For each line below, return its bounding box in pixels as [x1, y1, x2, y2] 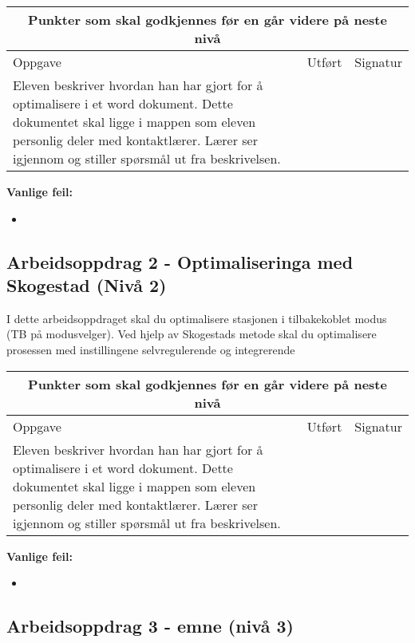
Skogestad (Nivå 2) [6, 272, 167, 297]
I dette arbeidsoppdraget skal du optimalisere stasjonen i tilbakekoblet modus [6, 310, 387, 326]
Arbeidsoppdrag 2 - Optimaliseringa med [6, 249, 354, 274]
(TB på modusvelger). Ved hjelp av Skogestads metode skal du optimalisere [6, 325, 377, 342]
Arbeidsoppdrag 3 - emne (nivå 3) [6, 613, 294, 638]
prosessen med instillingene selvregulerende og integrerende [6, 341, 295, 357]
